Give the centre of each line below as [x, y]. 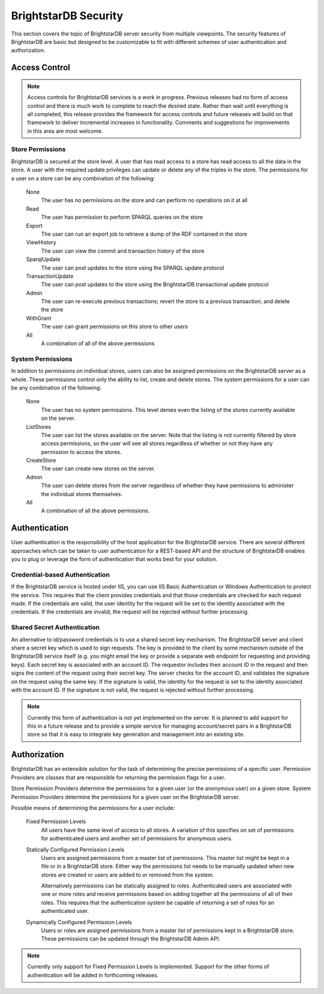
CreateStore [41, 461]
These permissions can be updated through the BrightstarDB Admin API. [130, 939]
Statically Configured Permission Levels [75, 849]
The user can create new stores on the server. [98, 468]
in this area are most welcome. [65, 131]
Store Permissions [38, 149]
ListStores [38, 426]
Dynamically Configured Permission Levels [79, 922]
